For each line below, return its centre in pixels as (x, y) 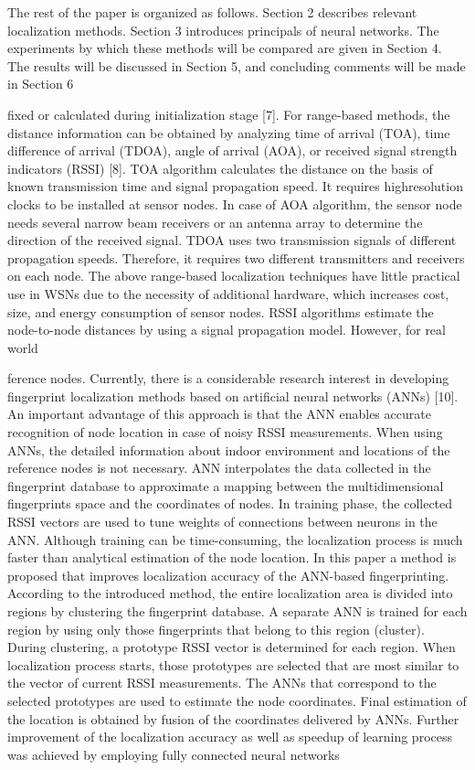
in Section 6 (41, 84)
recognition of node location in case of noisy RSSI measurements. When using (225, 432)
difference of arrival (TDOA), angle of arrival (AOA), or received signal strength (232, 150)
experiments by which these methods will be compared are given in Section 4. (225, 48)
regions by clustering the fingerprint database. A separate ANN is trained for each (237, 611)
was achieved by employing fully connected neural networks (174, 754)
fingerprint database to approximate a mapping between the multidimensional (226, 485)
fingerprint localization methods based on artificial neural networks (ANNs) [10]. (233, 396)
